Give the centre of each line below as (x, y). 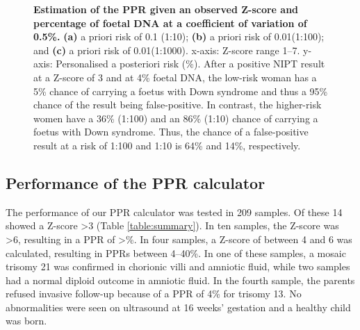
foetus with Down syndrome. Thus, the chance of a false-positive (171, 132)
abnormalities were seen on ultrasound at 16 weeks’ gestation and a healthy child (178, 307)
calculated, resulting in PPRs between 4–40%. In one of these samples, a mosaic (176, 253)
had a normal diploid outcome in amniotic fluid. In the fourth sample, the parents (180, 280)
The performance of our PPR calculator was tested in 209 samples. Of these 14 (174, 212)
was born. (26, 321)
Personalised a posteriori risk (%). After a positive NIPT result (190, 64)
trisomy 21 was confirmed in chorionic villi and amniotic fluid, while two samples (178, 266)
